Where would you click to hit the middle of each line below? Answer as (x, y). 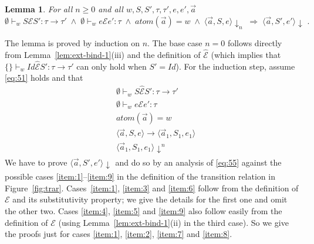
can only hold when (112, 66)
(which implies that (246, 54)
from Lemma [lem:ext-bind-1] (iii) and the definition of (103, 54)
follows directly (255, 43)
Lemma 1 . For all (39, 9)
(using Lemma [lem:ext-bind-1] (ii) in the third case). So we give (173, 222)
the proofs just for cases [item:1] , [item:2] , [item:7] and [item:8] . (119, 234)
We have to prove (36, 162)
